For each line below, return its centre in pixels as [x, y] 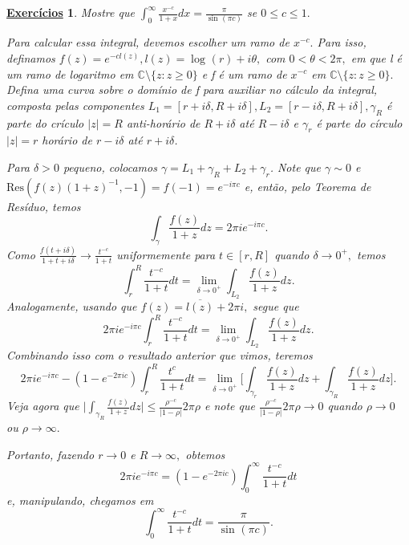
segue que [276, 305]
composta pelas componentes [75, 105]
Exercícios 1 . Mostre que [71, 12]
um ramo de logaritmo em [70, 73]
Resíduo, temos [44, 206]
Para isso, [342, 42]
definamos [31, 57]
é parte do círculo [359, 122]
